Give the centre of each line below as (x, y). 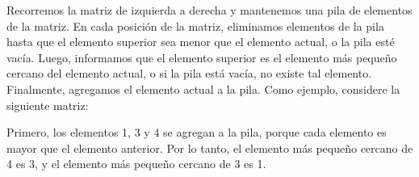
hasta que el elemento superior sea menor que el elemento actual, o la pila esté (201, 42)
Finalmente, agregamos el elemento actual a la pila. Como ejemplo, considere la (203, 88)
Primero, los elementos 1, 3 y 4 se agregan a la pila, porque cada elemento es (197, 132)
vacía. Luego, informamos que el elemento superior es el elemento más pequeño (202, 57)
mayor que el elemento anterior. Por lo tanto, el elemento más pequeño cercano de (210, 147)
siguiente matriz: (48, 105)
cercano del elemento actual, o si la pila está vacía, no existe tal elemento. (189, 73)
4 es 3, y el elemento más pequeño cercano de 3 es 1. (136, 164)
